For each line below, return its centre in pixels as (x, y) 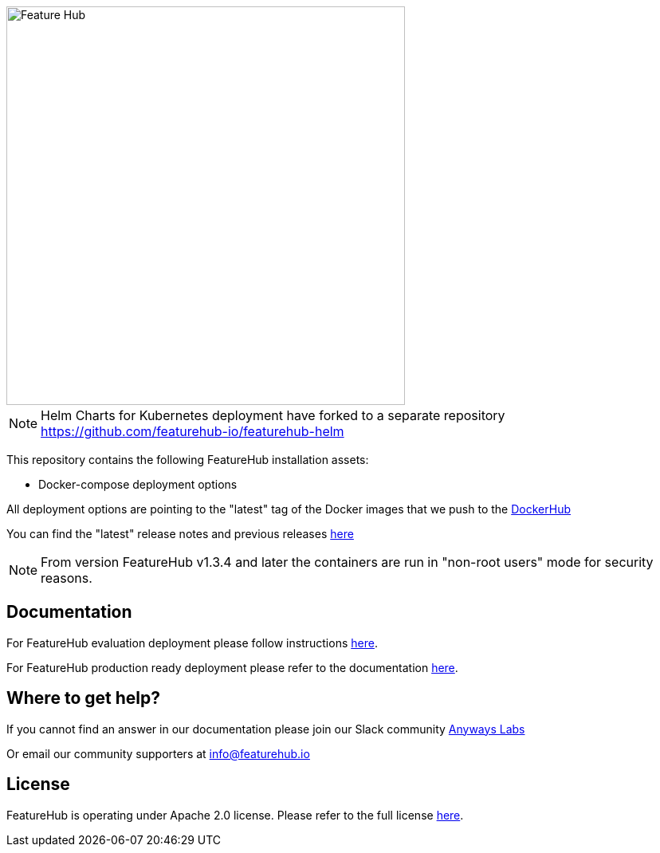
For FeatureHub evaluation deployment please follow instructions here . (192, 643)
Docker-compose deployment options (138, 484)
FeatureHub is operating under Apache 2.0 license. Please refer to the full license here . (235, 815)
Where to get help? (83, 698)
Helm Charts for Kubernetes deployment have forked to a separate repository (273, 415)
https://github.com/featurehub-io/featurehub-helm (192, 431)
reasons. (67, 578)
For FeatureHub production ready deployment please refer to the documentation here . (232, 667)
